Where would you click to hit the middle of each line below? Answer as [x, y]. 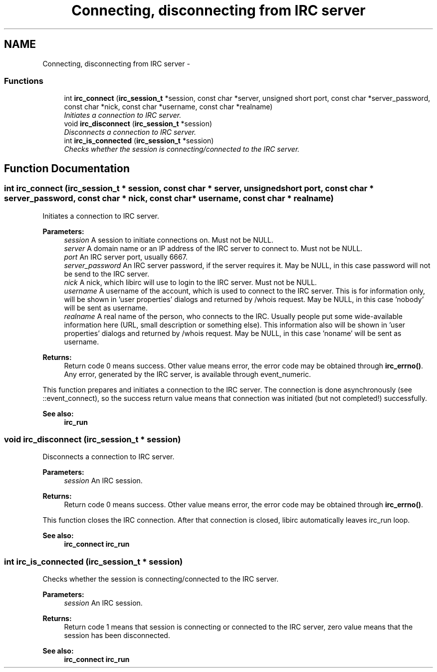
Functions [24, 81]
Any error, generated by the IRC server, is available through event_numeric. [188, 374]
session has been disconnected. [117, 636]
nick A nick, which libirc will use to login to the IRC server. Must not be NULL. [191, 282]
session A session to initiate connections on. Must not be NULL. [169, 240]
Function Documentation [67, 168]
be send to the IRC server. [107, 274]
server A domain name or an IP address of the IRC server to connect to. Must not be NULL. [213, 248]
